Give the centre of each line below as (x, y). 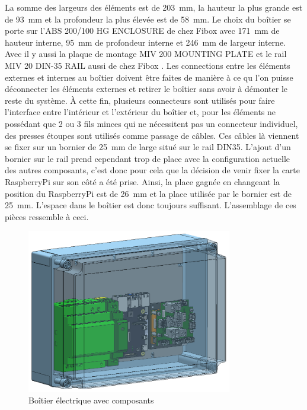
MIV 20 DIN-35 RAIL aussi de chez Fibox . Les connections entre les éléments (148, 65)
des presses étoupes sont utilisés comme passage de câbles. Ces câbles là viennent (152, 135)
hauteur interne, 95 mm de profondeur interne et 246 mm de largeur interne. (145, 42)
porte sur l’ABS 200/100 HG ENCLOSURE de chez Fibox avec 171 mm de (142, 31)
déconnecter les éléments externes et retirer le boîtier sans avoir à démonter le (146, 89)
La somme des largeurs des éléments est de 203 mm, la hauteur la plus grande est (154, 7)
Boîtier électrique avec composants (91, 400)
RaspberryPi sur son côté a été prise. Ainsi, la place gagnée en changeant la (143, 181)
